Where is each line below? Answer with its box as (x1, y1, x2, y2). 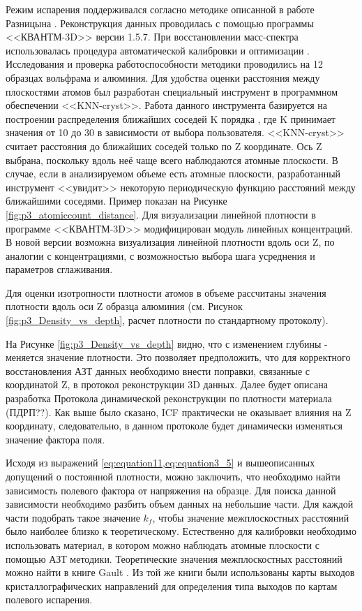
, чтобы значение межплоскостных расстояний (152, 510, 349, 524)
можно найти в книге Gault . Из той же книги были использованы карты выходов (6, 565, 355, 580)
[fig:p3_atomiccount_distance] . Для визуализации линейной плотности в (6, 207, 316, 221)
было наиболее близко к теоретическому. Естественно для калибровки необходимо (6, 524, 356, 538)
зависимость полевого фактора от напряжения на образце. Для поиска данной (6, 483, 336, 497)
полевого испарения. (6, 592, 93, 607)
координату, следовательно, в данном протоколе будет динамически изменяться (6, 418, 342, 433)
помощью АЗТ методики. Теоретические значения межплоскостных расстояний (6, 551, 342, 566)
